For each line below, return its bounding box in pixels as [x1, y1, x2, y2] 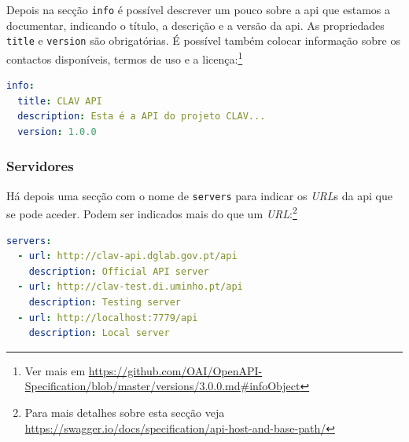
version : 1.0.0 [17, 126, 97, 137]
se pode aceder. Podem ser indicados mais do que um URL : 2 [6, 203, 297, 222]
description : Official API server [28, 265, 209, 277]
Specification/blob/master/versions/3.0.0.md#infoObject [24, 378, 300, 394]
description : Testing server [28, 297, 181, 309]
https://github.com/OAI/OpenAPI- [88, 362, 263, 378]
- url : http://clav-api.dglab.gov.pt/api [17, 250, 238, 262]
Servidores [6, 156, 74, 176]
